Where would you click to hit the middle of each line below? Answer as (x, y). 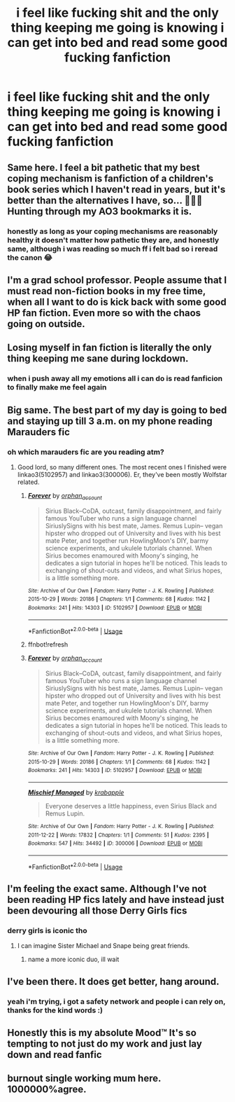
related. (28, 482)
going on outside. (46, 324)
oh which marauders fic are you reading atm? (86, 452)
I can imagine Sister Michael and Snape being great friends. (104, 946)
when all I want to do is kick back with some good (117, 302)
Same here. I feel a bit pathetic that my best (104, 167)
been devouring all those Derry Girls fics (97, 911)
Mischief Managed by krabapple (76, 792)
